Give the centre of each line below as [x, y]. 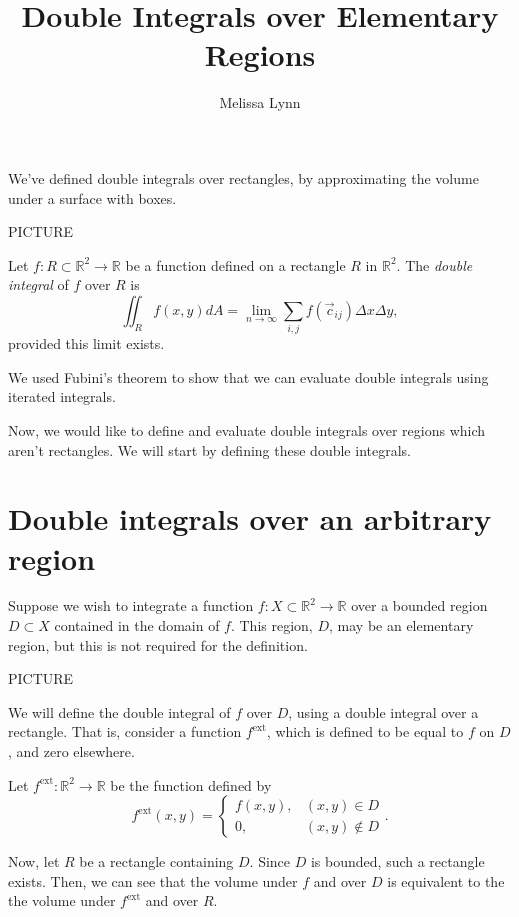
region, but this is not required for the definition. [158, 644]
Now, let [34, 861]
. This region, [271, 625]
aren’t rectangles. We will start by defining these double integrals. [209, 449]
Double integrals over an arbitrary [250, 518]
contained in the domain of [137, 625]
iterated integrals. [62, 396]
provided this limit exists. [86, 343]
